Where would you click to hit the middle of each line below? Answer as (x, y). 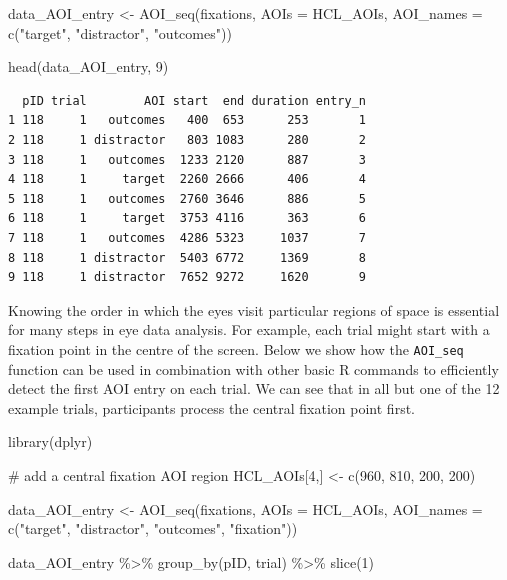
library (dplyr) (50, 441)
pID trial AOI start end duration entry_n (194, 100)
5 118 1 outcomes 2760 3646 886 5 (187, 198)
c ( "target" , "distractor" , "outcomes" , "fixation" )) (153, 528)
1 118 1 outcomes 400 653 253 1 (187, 120)
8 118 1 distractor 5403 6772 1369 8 (187, 257)
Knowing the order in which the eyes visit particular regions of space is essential (254, 309)
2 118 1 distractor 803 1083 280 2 (187, 139)
